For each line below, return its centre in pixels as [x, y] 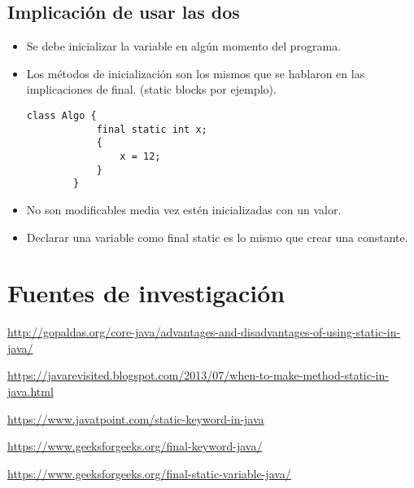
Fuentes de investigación [146, 293]
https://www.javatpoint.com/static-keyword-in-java [136, 418]
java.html [31, 391]
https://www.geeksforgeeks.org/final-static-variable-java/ [149, 473]
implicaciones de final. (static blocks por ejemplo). [151, 89]
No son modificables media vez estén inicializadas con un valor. [184, 209]
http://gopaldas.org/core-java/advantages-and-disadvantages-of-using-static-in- [204, 332]
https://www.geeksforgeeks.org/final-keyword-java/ [135, 446]
